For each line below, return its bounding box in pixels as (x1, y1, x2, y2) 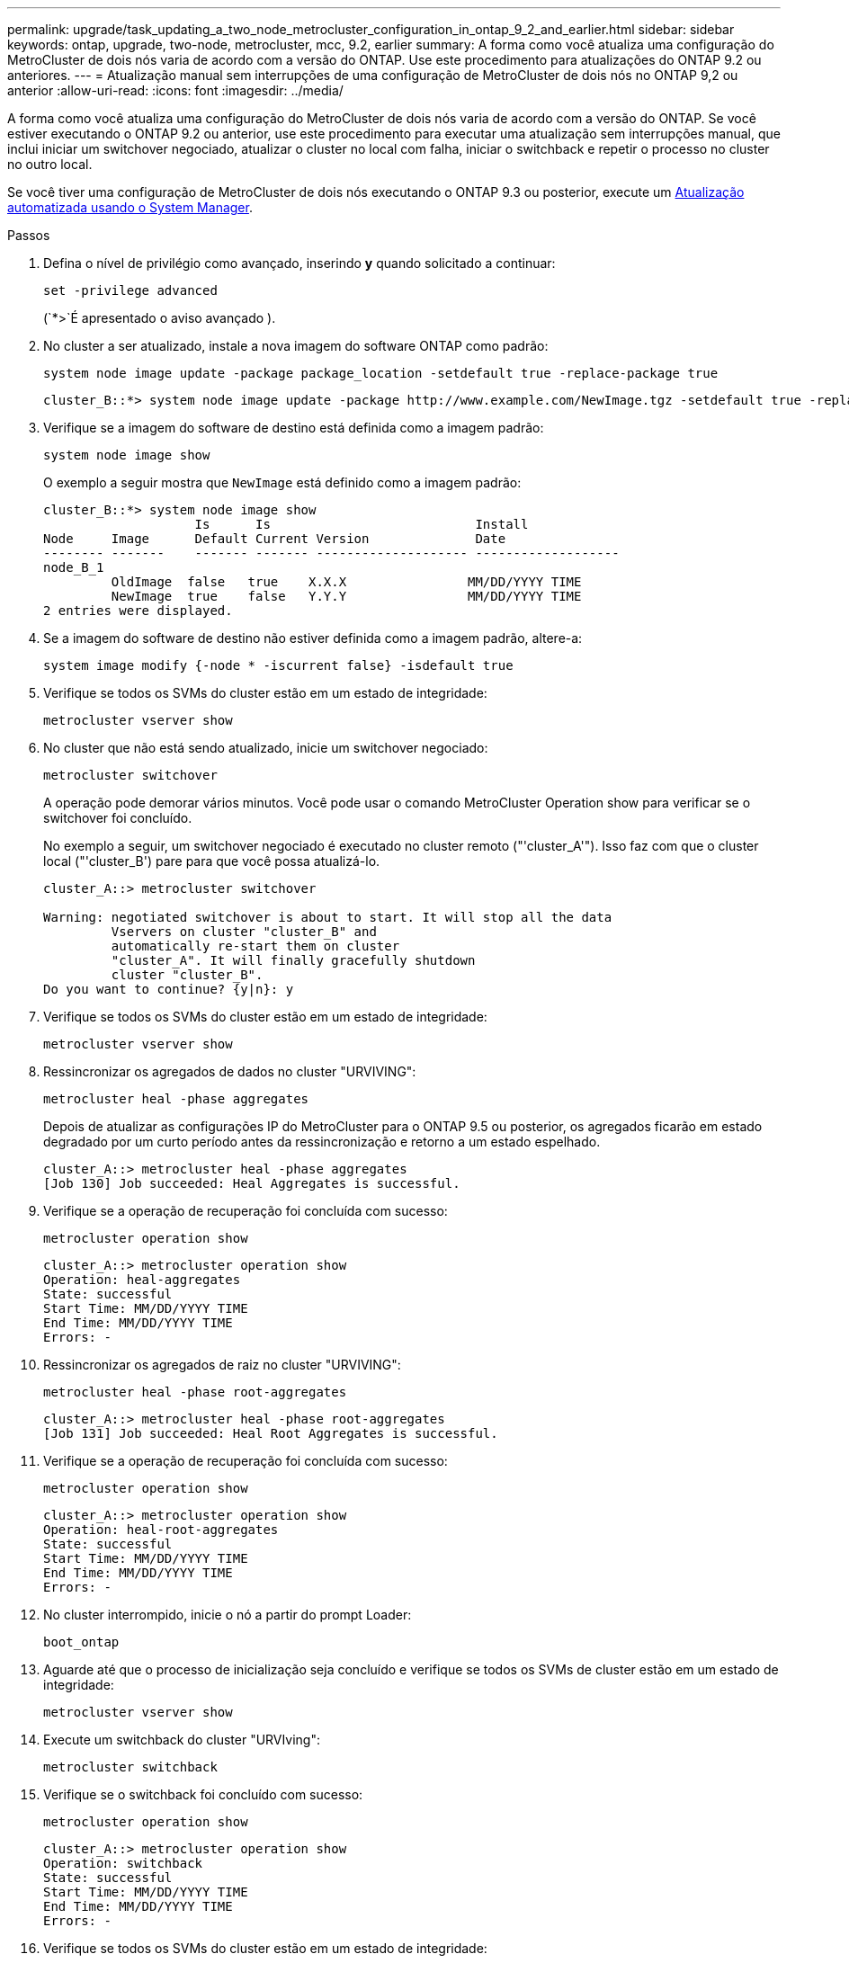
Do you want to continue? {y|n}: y (43, 982, 294, 996)
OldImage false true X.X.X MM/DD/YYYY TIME (111, 575, 582, 589)
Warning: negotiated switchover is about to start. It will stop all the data (43, 910, 612, 924)
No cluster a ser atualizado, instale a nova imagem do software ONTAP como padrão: (43, 338, 549, 353)
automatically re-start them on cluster (111, 939, 400, 953)
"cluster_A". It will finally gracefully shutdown (111, 953, 476, 968)
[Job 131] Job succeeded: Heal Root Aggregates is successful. (43, 1426, 498, 1441)
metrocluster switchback (43, 1760, 218, 1774)
